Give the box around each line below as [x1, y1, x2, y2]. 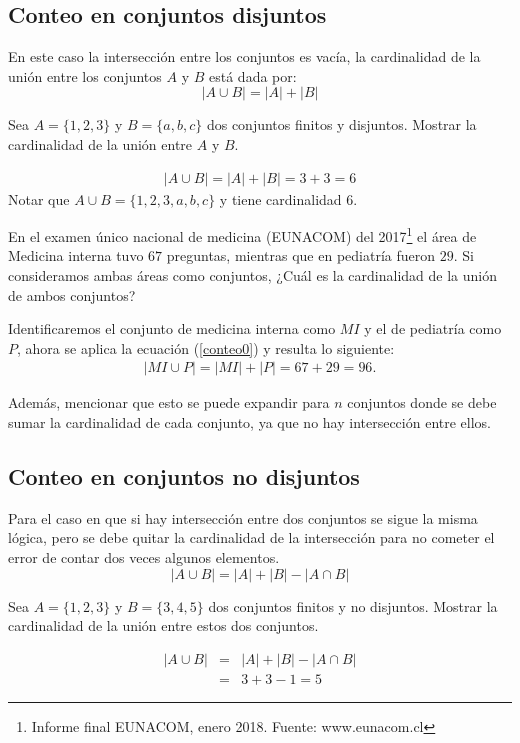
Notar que [8, 188, 70, 209]
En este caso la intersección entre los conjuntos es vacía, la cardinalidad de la [8, 46, 481, 67]
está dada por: [209, 65, 297, 86]
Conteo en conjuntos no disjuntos [8, 461, 360, 492]
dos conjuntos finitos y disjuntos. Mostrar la [206, 114, 477, 135]
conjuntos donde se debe [347, 392, 497, 413]
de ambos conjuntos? [8, 284, 136, 305]
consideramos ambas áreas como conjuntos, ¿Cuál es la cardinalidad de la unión [8, 265, 498, 286]
